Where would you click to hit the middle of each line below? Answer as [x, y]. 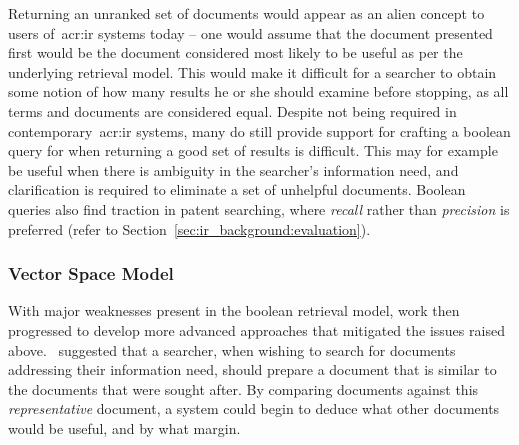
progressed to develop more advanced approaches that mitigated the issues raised [256, 329]
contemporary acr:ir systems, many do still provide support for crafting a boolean [259, 130]
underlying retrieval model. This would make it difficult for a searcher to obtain [252, 71]
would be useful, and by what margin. [124, 427]
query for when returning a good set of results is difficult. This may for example [253, 150]
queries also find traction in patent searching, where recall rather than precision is [259, 208]
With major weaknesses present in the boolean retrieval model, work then [234, 310]
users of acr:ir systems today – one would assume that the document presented [250, 32]
